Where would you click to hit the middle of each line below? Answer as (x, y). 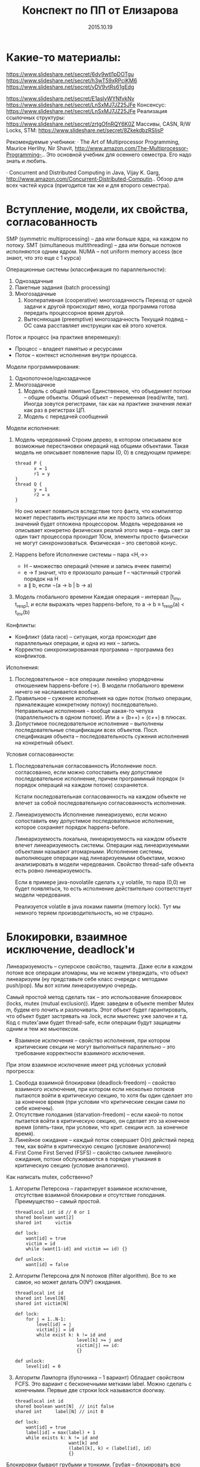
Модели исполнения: (33, 428)
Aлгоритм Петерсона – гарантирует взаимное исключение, (91, 1188)
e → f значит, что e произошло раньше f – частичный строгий (102, 572)
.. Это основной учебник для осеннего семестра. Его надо (117, 154)
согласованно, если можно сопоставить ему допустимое (88, 772)
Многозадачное (35, 384)
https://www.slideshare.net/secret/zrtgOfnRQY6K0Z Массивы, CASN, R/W (99, 124)
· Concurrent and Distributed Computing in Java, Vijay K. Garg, (83, 172)
